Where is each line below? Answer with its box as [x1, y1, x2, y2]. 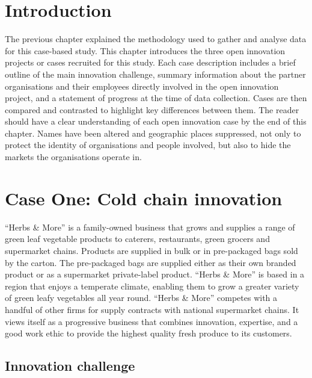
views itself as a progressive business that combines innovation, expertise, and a [5, 315, 298, 327]
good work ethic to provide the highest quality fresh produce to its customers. [5, 327, 292, 339]
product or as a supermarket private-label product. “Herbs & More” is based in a [5, 268, 305, 280]
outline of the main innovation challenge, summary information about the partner [5, 67, 306, 80]
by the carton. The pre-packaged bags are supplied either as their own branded [5, 256, 296, 268]
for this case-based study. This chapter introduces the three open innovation [5, 44, 286, 57]
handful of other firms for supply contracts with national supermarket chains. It [5, 303, 299, 315]
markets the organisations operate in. [5, 150, 142, 163]
